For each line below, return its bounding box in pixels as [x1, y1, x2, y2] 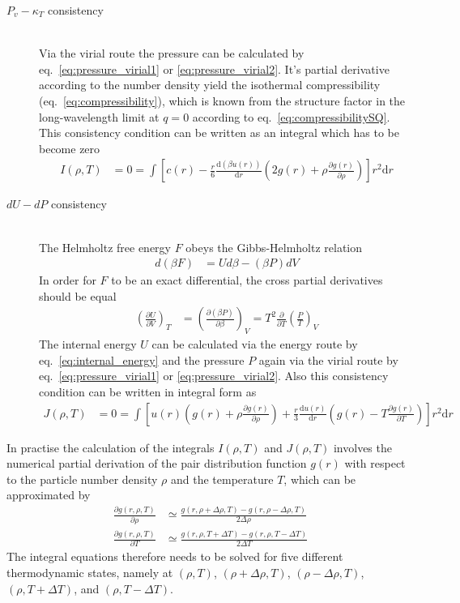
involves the [333, 438, 392, 455]
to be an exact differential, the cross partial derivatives [111, 272, 383, 289]
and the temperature [171, 470, 274, 487]
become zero [39, 139, 100, 156]
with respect [344, 455, 406, 472]
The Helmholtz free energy [39, 238, 172, 255]
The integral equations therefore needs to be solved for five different [6, 548, 343, 565]
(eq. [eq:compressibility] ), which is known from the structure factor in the [39, 92, 406, 109]
